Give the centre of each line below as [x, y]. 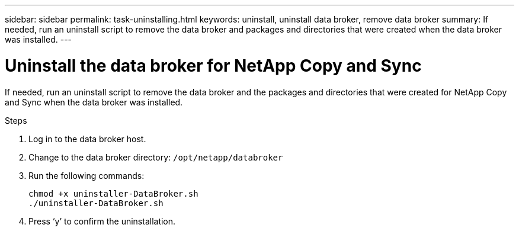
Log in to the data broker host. [87, 139]
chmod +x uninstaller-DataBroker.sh [113, 193]
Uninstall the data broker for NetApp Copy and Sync [213, 65]
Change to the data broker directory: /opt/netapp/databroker [156, 157]
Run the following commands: [86, 175]
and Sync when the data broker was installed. [94, 102]
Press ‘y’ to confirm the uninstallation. [102, 221]
